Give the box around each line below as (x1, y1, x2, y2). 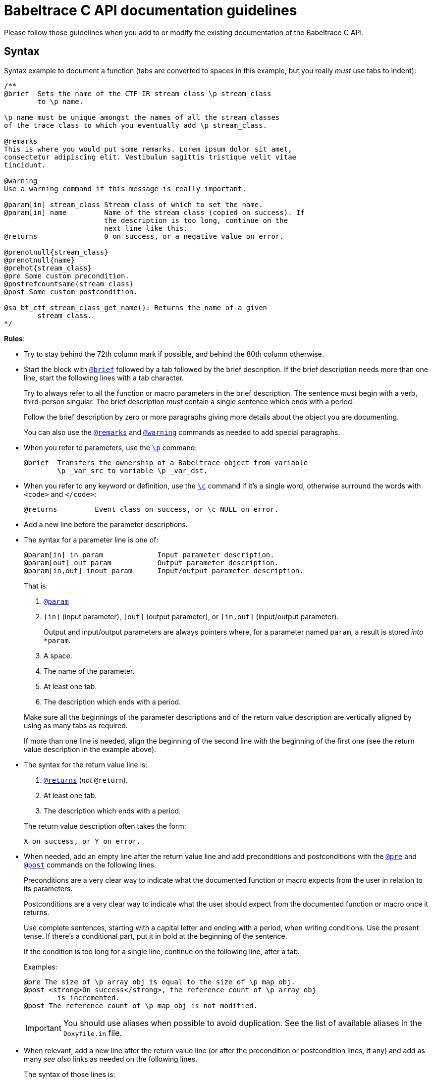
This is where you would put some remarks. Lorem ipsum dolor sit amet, (4, 145, 292, 153)
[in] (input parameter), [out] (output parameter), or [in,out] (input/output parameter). (44, 612, 339, 621)
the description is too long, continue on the (104, 216, 288, 224)
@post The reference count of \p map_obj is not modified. (24, 1001, 258, 1010)
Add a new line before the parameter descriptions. (24, 520, 188, 529)
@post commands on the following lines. (24, 860, 156, 869)
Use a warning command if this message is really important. (4, 184, 246, 193)
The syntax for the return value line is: (24, 760, 148, 769)
